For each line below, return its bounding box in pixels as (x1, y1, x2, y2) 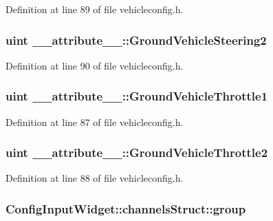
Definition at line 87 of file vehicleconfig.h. (6, 114, 184, 129)
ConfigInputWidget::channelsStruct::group (6, 200, 246, 217)
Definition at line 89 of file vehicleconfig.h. (6, 2, 184, 16)
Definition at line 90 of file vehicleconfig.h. (6, 58, 184, 72)
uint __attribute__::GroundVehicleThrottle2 (6, 144, 268, 161)
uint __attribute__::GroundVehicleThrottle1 (6, 87, 268, 105)
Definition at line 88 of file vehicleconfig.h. (6, 171, 184, 185)
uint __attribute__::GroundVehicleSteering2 (6, 31, 267, 48)
